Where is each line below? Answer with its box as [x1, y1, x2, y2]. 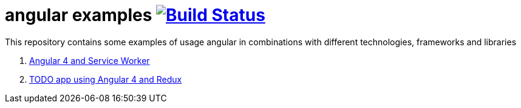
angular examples [5, 5, 152, 25]
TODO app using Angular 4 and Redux [29, 74, 182, 84]
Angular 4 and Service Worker [29, 55, 150, 66]
